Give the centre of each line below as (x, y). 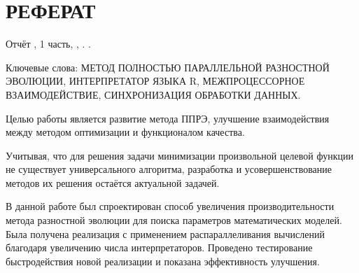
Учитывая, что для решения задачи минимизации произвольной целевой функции (179, 155)
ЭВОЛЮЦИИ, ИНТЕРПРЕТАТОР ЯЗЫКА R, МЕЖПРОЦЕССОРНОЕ (155, 81)
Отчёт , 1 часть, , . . (49, 44)
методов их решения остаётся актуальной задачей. (113, 182)
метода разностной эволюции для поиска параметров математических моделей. (174, 220)
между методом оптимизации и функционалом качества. (125, 132)
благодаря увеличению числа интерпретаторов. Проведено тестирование (159, 247)
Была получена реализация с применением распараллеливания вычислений (165, 233)
